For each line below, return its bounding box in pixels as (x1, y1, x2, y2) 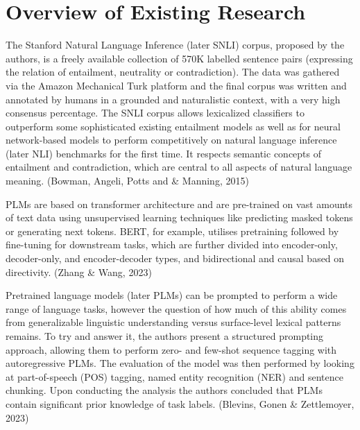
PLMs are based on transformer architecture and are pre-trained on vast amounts (6, 196, 353, 211)
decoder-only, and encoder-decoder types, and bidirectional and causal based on (6, 251, 345, 266)
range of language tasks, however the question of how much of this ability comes (6, 301, 347, 316)
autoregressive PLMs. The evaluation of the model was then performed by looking (6, 356, 354, 370)
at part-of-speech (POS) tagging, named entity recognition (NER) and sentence (6, 369, 343, 384)
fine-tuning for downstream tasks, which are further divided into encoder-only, (6, 237, 338, 252)
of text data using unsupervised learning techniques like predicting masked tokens (6, 210, 353, 225)
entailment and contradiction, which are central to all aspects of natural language (6, 160, 352, 174)
